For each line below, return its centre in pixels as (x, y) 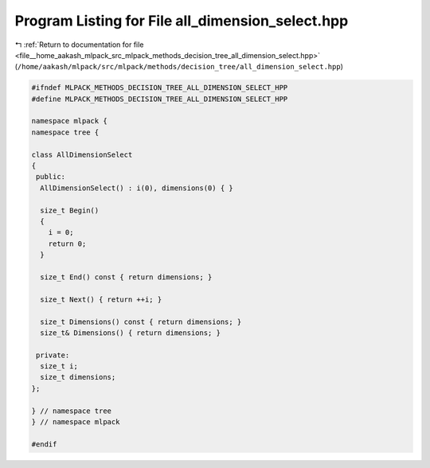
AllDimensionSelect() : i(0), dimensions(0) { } (137, 188)
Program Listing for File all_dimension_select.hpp (182, 21)
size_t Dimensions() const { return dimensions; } (141, 322)
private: (53, 355)
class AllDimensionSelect (82, 154)
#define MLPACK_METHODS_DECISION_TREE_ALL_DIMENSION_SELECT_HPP (160, 99)
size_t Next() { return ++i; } (101, 299)
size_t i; (59, 367)
